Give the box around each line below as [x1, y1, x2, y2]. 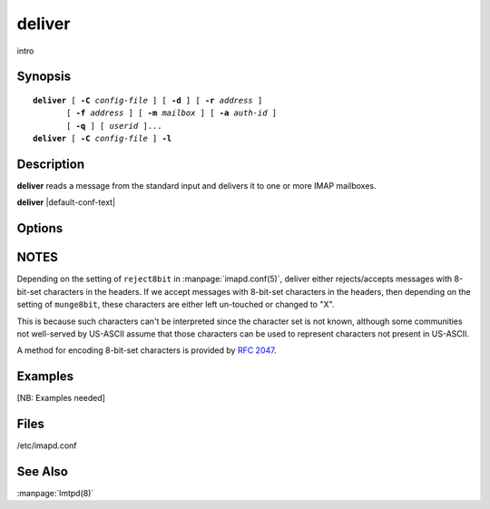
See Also [16, 464, 68, 479]
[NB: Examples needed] [16, 393, 106, 404]
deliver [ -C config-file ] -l [33, 133, 172, 144]
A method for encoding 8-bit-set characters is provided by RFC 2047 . [16, 345, 277, 356]
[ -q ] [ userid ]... [66, 121, 162, 131]
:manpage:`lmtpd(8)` [16, 488, 94, 499]
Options [16, 220, 64, 236]
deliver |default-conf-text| [16, 197, 116, 208]
